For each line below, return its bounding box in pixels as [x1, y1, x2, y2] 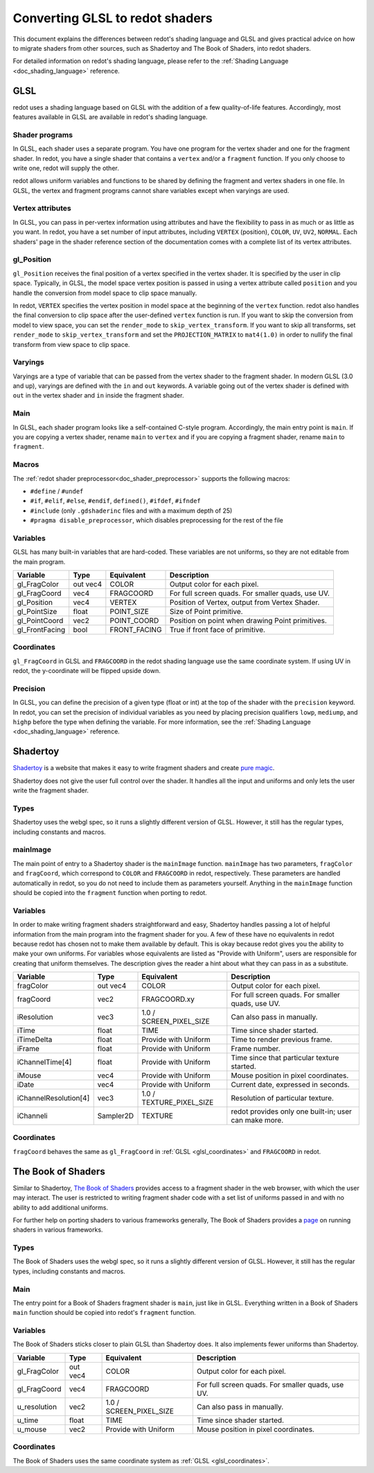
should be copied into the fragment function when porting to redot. [12, 888, 207, 896]
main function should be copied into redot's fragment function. [12, 1309, 197, 1317]
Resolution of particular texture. [231, 1093, 334, 1103]
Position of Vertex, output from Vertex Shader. [170, 597, 320, 607]
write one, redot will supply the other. [12, 164, 119, 172]
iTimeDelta [17, 1034, 53, 1044]
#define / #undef [30, 486, 84, 495]
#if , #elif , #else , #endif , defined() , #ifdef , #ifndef [30, 497, 201, 505]
